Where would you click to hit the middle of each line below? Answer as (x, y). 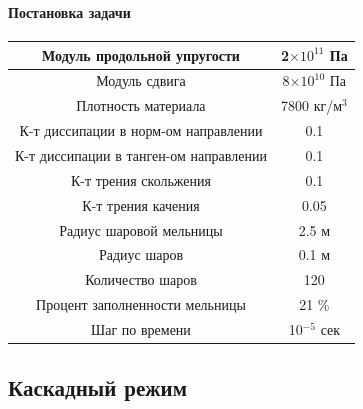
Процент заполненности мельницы (141, 304)
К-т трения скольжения (140, 179)
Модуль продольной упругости (141, 54)
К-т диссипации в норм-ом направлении (141, 130)
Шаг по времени (141, 328)
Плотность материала (141, 105)
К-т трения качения (141, 204)
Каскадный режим (97, 387)
